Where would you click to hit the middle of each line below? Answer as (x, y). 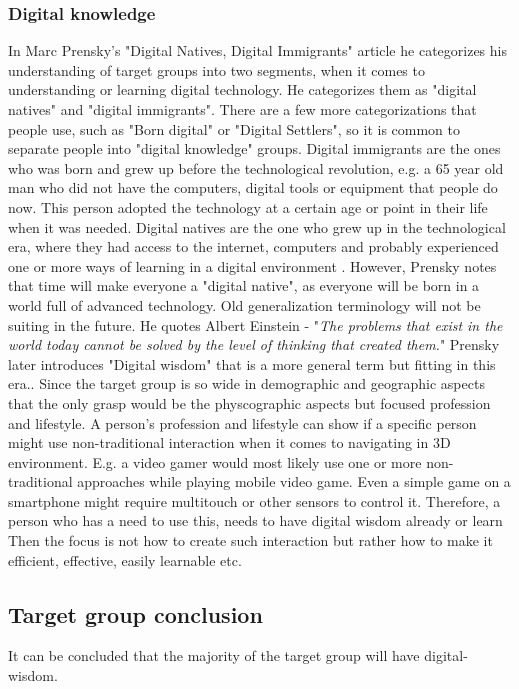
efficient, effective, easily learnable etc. (125, 559)
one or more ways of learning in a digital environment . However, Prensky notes (252, 265)
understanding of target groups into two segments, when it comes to (216, 69)
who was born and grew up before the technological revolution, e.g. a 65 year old (256, 167)
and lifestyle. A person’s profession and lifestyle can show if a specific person (242, 422)
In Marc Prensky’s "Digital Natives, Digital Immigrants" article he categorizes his (257, 50)
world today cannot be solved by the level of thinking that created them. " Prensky (254, 344)
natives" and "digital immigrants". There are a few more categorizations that (242, 109)
